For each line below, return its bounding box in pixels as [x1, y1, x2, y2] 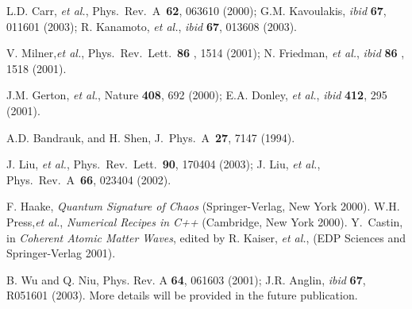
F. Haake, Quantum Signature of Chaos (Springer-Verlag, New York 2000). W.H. [6, 198, 400, 214]
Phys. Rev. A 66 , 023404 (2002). [6, 171, 171, 187]
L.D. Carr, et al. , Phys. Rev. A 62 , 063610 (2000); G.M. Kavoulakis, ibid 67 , [6, 2, 387, 18]
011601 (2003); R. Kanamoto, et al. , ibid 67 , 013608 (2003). [6, 17, 297, 34]
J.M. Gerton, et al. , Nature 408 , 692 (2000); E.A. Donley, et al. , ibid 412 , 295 [6, 87, 387, 103]
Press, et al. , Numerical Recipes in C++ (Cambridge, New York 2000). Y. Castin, [6, 213, 403, 230]
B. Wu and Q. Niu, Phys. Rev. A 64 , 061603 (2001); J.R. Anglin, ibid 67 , [6, 271, 366, 288]
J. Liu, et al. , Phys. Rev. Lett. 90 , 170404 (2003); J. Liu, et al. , [6, 156, 321, 172]
